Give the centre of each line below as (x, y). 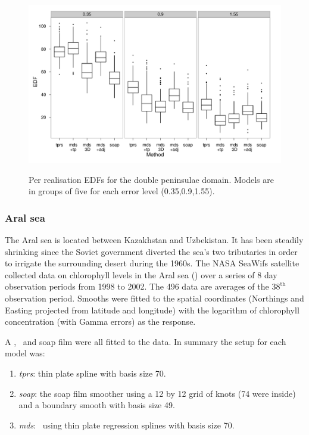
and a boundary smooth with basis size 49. (97, 405)
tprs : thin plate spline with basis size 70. (92, 373)
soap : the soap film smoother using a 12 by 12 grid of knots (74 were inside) (157, 393)
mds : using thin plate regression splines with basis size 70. (127, 425)
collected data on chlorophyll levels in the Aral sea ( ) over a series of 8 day (141, 274)
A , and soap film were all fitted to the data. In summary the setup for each (146, 341)
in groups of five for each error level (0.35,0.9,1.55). (122, 191)
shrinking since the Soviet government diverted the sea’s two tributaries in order (151, 251)
